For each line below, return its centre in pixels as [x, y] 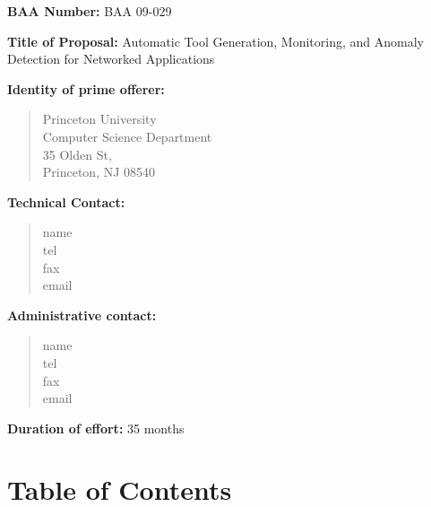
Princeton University [99, 119]
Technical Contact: [66, 201]
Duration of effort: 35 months [96, 428]
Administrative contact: [82, 315]
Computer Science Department [127, 136]
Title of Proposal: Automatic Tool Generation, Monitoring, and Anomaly [215, 41]
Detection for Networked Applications [111, 59]
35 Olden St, [77, 154]
